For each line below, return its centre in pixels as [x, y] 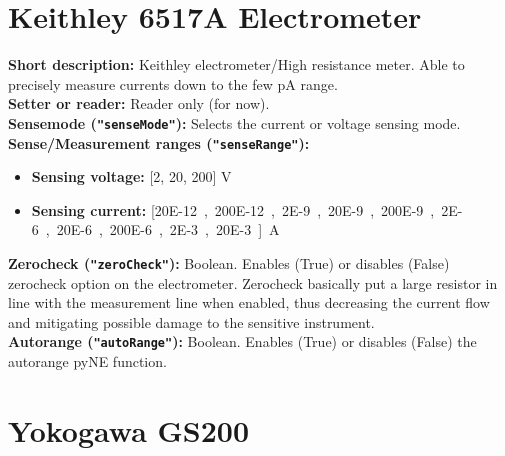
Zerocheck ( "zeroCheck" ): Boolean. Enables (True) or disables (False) [229, 263]
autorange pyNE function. [87, 361]
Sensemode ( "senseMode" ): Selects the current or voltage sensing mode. [234, 122]
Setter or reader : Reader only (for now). [139, 103]
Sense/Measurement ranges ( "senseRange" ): [159, 142]
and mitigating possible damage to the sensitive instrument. [191, 321]
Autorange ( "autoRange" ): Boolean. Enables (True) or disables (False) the [242, 341]
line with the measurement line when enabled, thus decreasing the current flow [249, 302]
